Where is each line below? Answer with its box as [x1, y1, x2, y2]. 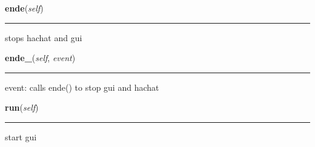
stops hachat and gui [5, 31, 82, 44]
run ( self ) [5, 101, 39, 114]
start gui [5, 130, 37, 143]
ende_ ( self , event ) [5, 51, 76, 64]
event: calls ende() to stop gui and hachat [5, 80, 159, 93]
